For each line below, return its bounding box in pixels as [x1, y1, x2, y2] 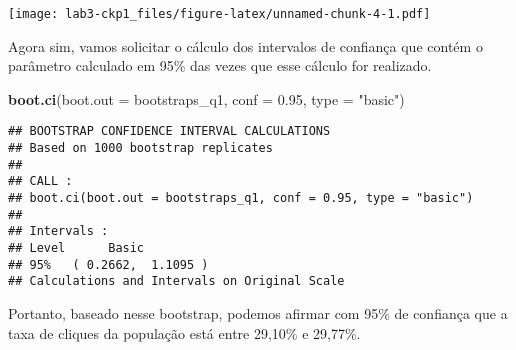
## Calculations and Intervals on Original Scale [8, 274, 345, 289]
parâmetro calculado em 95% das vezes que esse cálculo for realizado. [8, 55, 432, 76]
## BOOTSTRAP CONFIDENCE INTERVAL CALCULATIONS [8, 124, 331, 139]
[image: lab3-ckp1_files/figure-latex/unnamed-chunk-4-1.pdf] [8, 7, 431, 21]
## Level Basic [8, 241, 145, 256]
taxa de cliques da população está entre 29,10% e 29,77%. [8, 322, 361, 343]
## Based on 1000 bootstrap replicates [8, 141, 273, 156]
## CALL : [8, 174, 73, 189]
